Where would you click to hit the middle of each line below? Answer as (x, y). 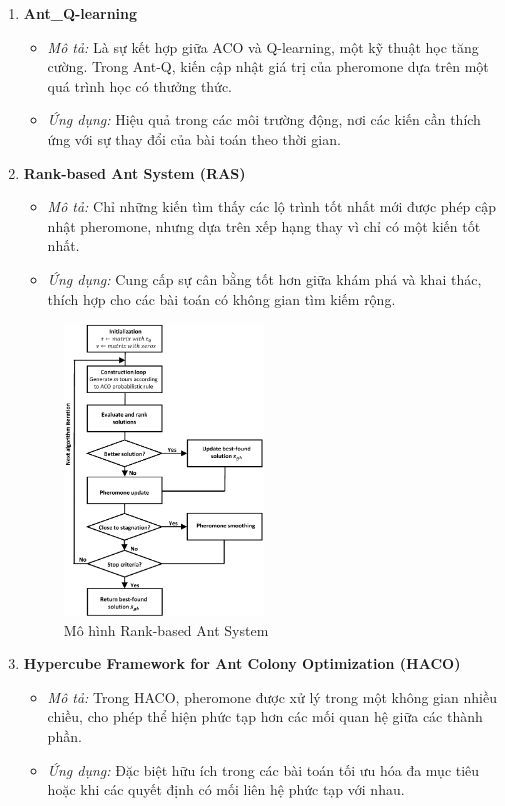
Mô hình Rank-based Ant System (166, 629)
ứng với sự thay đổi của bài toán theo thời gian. (194, 138)
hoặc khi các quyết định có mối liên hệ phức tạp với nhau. (226, 789)
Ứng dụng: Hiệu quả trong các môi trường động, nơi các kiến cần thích (264, 119)
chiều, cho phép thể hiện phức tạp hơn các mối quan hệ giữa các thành (265, 716)
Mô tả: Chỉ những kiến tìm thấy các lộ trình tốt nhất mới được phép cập (272, 206)
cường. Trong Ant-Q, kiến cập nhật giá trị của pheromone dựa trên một (268, 66)
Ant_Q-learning (80, 13)
